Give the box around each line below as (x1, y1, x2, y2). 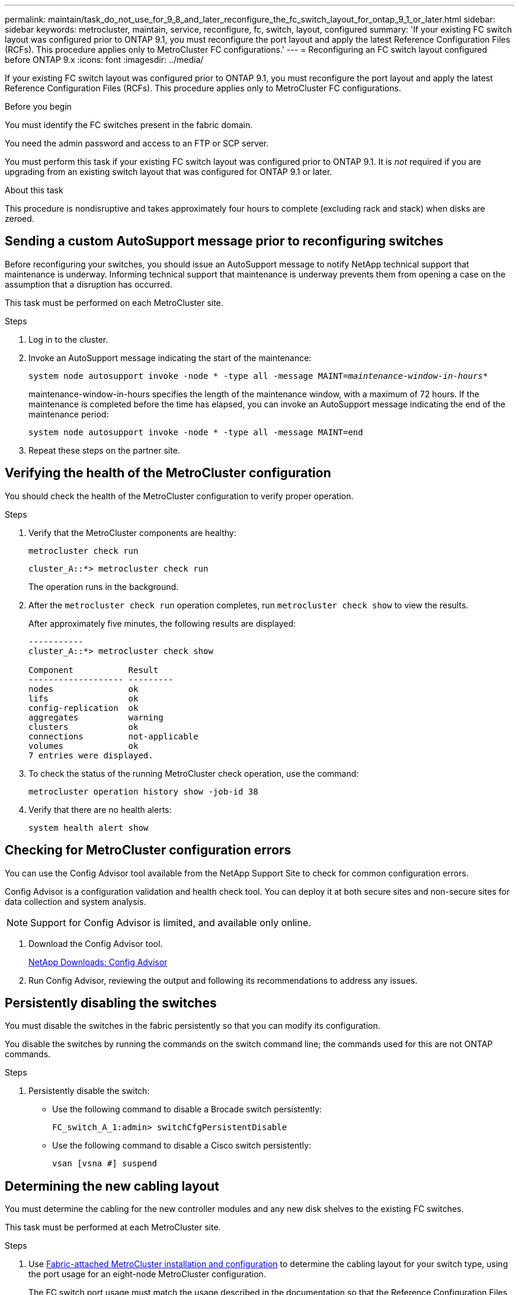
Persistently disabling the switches (5, 995, 217, 1010)
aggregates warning (28, 712, 164, 722)
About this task (5, 185, 63, 195)
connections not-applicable (28, 731, 198, 741)
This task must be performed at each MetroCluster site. (5, 1222, 221, 1233)
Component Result (28, 665, 159, 675)
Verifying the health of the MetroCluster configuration (5, 465, 331, 481)
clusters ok (28, 722, 139, 732)
